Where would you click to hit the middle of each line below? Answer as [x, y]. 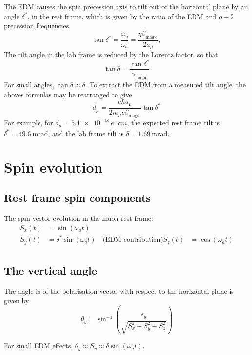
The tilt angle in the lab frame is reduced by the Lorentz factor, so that [111, 54]
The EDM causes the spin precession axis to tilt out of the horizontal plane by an [126, 6]
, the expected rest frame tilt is [173, 123]
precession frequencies [37, 26]
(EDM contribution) [133, 240]
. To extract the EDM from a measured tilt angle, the [165, 85]
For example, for [29, 123]
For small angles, [29, 85]
